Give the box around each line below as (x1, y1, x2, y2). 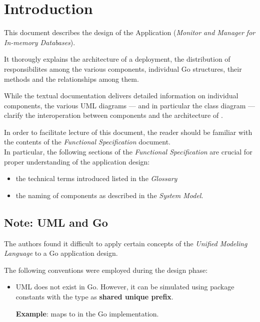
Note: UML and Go (4, 214, 108, 230)
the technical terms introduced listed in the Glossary (15, 173, 177, 184)
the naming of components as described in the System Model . (15, 190, 203, 200)
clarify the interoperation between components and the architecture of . (4, 110, 223, 120)
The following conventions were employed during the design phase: (4, 264, 208, 275)
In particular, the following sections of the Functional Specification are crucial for (4, 146, 252, 157)
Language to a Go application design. (4, 248, 118, 258)
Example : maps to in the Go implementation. (15, 308, 159, 318)
